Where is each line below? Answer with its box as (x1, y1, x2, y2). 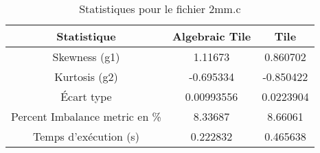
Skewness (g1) (52, 49, 120, 64)
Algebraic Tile (172, 28, 251, 44)
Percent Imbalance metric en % (11, 108, 161, 124)
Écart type (60, 89, 112, 104)
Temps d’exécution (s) (33, 128, 139, 144)
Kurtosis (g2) (54, 69, 118, 84)
